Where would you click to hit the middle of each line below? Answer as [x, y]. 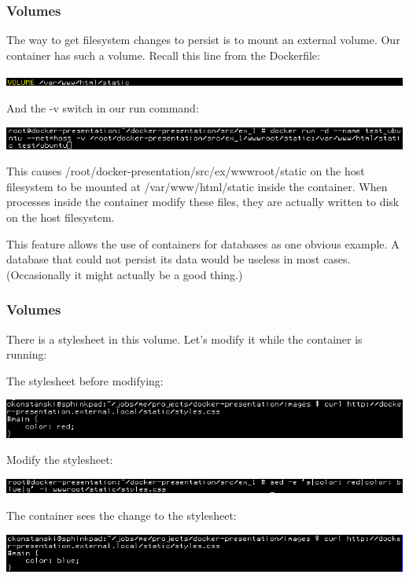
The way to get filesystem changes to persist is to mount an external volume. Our [203, 40]
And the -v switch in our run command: [103, 108]
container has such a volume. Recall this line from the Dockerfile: [163, 55]
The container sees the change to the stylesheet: [122, 515]
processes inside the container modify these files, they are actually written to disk [203, 202]
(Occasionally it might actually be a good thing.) [125, 274]
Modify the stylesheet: [60, 460]
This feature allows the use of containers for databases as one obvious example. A [203, 243]
